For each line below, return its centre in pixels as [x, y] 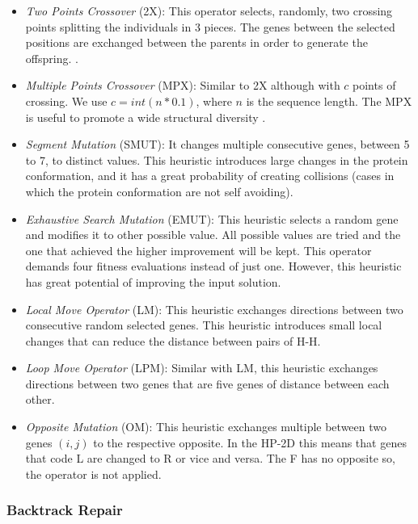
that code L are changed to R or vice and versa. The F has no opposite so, [210, 458]
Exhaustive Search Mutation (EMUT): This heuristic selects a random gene [212, 218]
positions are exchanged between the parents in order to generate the [196, 42]
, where [214, 101]
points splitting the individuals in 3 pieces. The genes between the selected [210, 26]
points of [374, 85]
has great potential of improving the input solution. [153, 281]
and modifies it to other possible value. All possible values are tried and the [213, 235]
